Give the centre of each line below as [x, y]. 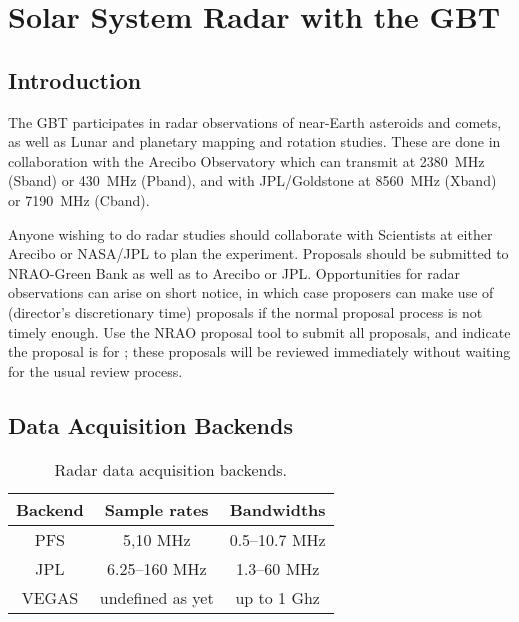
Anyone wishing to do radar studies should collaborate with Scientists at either [250, 233]
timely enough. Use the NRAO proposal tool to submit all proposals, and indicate [259, 331]
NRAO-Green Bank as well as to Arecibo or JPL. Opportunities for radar [234, 272]
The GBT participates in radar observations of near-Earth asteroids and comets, [255, 121]
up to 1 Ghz [277, 597]
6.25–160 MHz [156, 568]
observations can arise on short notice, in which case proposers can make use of [251, 292]
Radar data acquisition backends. [171, 469]
